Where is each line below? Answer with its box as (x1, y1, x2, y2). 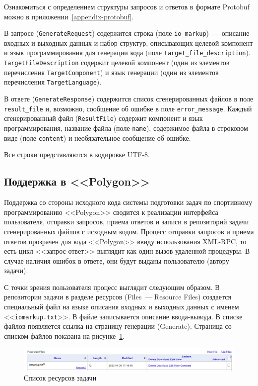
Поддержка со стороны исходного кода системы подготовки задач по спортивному (4, 197, 253, 207)
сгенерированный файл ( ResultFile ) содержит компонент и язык (4, 113, 203, 123)
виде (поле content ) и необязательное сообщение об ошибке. (4, 132, 191, 143)
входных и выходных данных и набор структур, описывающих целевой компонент (4, 37, 253, 48)
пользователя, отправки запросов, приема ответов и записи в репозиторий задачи (4, 216, 249, 227)
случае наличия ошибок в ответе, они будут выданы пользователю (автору (4, 255, 229, 266)
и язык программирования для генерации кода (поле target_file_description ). (4, 47, 251, 58)
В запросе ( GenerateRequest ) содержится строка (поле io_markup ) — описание (4, 28, 250, 38)
